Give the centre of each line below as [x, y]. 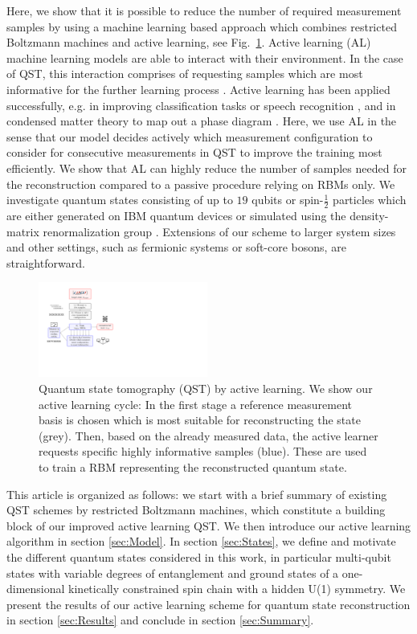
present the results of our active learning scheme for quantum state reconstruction [208, 604]
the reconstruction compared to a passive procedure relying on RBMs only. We [201, 184]
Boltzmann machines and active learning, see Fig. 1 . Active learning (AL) [189, 42]
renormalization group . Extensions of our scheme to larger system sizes [219, 231]
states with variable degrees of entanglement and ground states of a [173, 573]
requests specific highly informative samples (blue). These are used [203, 451]
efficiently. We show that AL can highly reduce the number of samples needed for [206, 168]
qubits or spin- [288, 200]
